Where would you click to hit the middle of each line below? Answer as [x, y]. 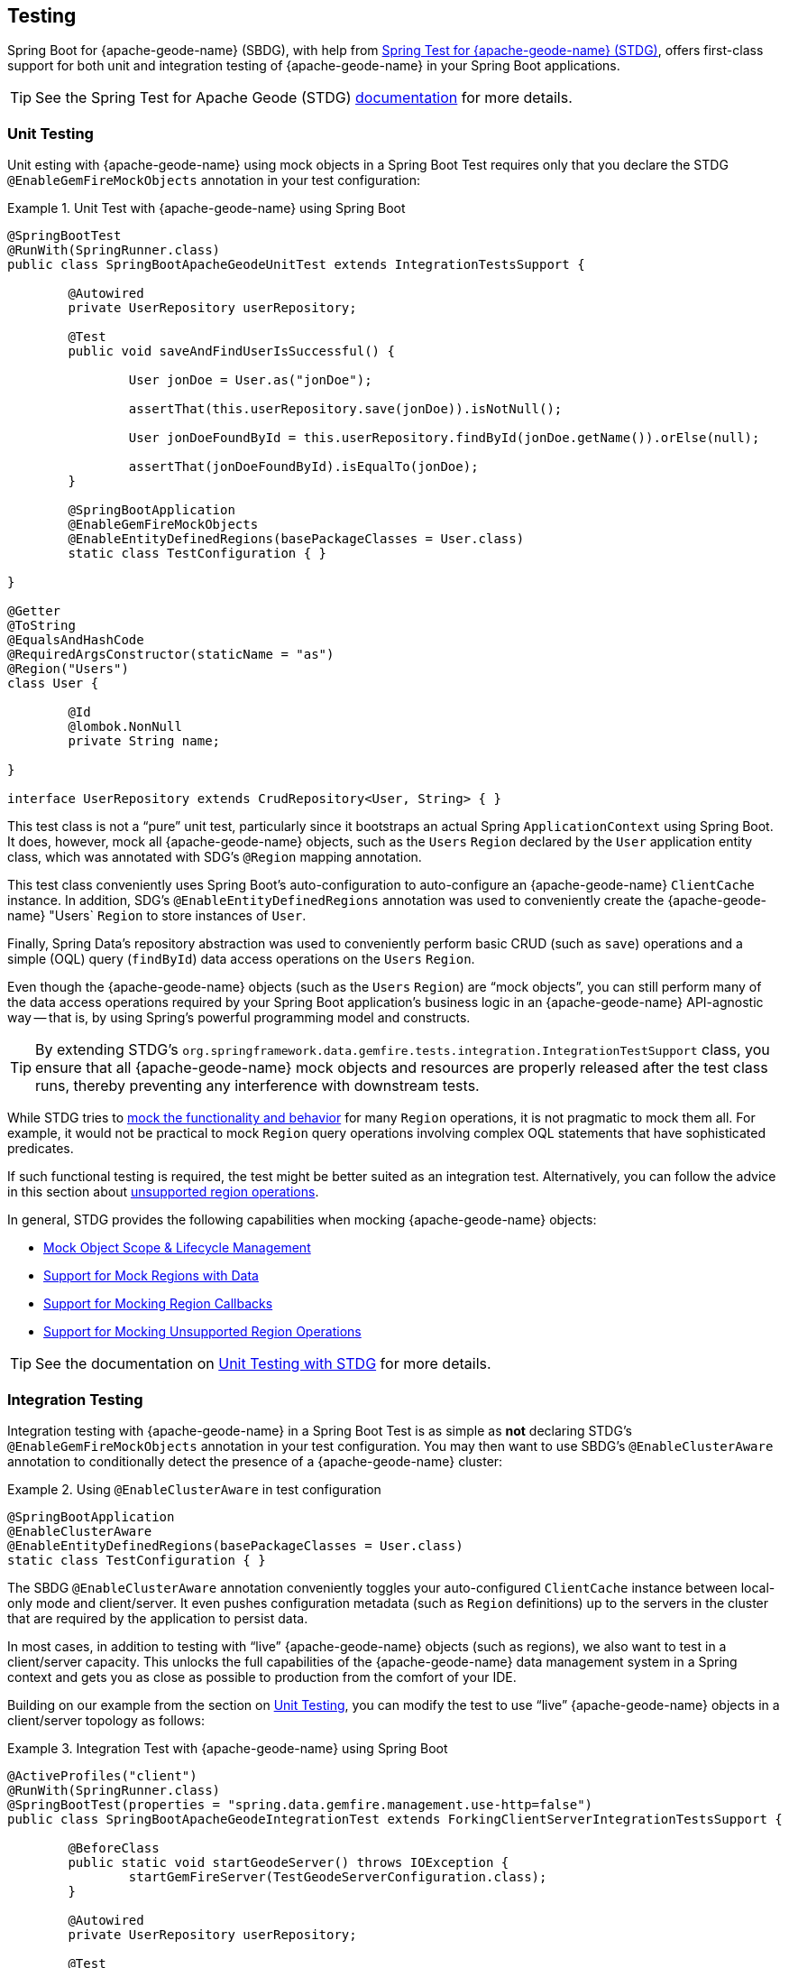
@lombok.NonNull [125, 727]
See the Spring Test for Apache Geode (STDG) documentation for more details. [304, 98]
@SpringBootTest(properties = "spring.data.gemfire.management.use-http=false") [300, 1804]
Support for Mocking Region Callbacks [158, 1304]
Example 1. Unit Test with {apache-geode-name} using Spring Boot [206, 208]
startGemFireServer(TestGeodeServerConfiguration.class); [338, 1876]
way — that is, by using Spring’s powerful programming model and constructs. [239, 1018]
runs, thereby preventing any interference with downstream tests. [257, 1086]
